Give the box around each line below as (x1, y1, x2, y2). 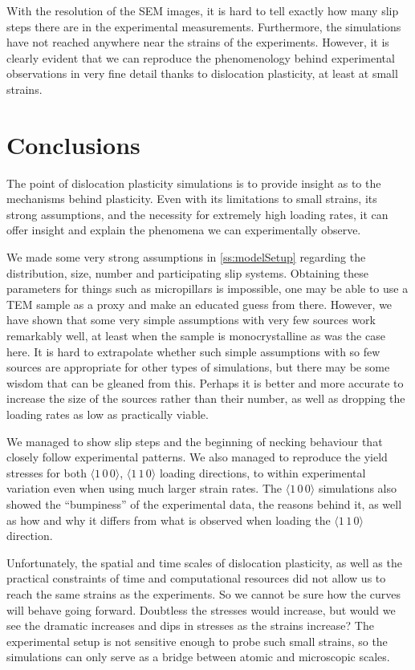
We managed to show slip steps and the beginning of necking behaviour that (6, 432, 383, 449)
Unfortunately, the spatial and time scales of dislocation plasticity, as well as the (6, 554, 402, 571)
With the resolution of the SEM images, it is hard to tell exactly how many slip (6, 2, 399, 18)
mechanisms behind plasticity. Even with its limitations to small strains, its (6, 190, 377, 207)
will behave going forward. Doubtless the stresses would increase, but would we (6, 601, 396, 618)
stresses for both (6, 464, 87, 481)
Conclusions (6, 128, 140, 160)
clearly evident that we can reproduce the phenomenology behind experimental (6, 49, 395, 66)
